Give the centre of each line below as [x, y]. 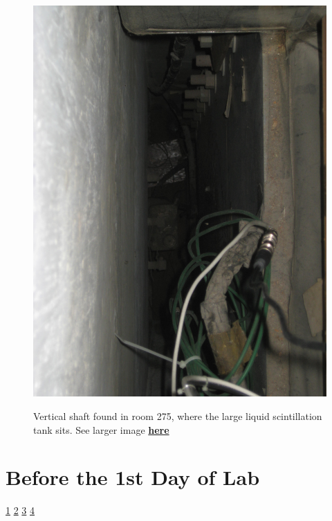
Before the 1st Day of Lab [133, 477]
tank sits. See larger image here [101, 429]
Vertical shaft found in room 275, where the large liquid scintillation [178, 415]
